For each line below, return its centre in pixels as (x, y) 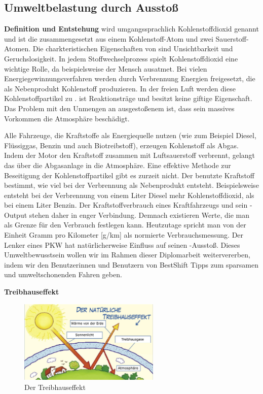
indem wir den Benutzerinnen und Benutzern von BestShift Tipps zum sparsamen (131, 264)
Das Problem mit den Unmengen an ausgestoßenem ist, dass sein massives (119, 108)
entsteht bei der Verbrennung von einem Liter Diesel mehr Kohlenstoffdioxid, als (129, 195)
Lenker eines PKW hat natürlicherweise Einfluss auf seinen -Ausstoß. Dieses (122, 244)
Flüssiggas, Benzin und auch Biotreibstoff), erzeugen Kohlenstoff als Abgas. (121, 145)
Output (16, 215)
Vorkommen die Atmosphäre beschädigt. (67, 118)
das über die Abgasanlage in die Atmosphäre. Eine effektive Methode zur (118, 165)
